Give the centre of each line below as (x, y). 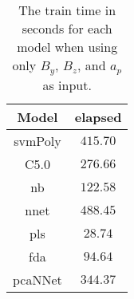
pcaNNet (37, 279)
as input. (67, 85)
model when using (67, 47)
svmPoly (37, 140)
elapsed (98, 116)
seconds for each (67, 28)
